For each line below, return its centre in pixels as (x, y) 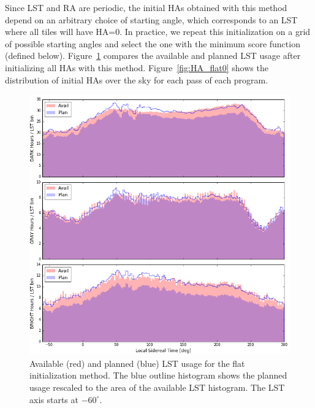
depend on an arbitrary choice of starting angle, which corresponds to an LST (151, 19)
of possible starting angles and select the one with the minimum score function (153, 43)
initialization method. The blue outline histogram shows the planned (158, 375)
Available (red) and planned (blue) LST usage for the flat (137, 363)
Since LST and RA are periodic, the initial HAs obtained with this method (146, 7)
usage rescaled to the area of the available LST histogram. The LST (157, 387)
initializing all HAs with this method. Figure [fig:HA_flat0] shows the (137, 67)
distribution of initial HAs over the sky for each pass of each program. (137, 79)
